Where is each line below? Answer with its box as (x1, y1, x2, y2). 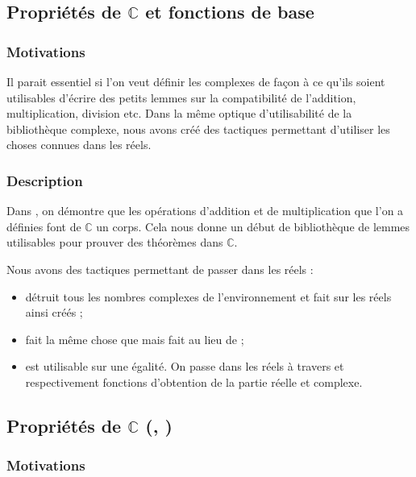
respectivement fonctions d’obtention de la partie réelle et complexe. (25, 373, 363, 390)
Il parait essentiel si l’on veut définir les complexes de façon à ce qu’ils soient (6, 73, 385, 89)
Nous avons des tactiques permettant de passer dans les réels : (6, 260, 314, 277)
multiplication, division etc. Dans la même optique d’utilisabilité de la (6, 105, 352, 122)
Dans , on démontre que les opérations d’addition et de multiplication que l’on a (6, 202, 404, 219)
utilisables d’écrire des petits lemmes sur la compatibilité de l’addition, (6, 89, 356, 106)
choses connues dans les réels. (6, 136, 152, 153)
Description (6, 170, 83, 190)
